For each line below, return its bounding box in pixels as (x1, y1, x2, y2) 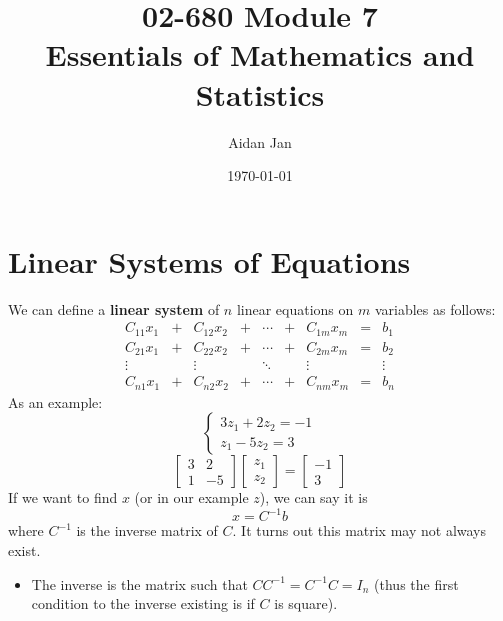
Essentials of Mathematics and (45, 34, 475, 75)
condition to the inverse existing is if (31, 593, 255, 614)
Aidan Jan (228, 131, 292, 152)
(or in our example (134, 487, 249, 508)
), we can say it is (259, 487, 368, 508)
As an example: (8, 391, 103, 412)
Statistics (195, 73, 325, 114)
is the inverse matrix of (76, 520, 218, 541)
